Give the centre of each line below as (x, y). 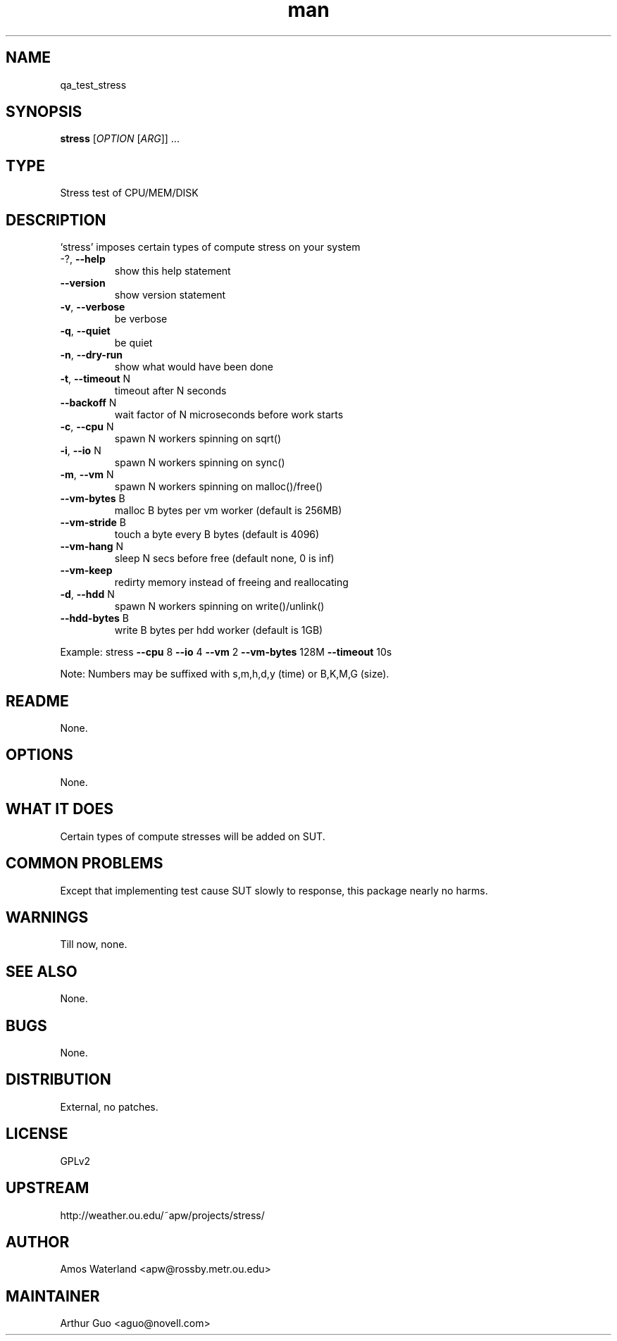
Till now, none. (94, 944)
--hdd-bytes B (94, 618)
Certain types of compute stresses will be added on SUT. (193, 836)
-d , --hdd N (87, 594)
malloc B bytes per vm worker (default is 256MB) (228, 511)
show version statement (170, 295)
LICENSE (37, 1134)
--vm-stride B (93, 523)
